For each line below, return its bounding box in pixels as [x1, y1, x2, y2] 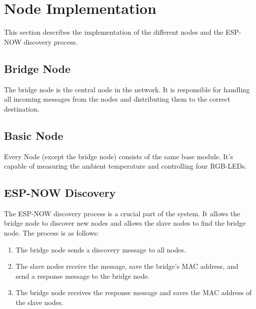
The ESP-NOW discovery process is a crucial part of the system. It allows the [4, 208, 240, 218]
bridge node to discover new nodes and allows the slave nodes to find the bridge [4, 218, 246, 228]
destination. [4, 103, 40, 114]
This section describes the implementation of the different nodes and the [4, 27, 223, 37]
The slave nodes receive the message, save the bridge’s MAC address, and [15, 261, 238, 271]
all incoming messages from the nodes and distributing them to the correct [4, 94, 230, 104]
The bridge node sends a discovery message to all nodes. [15, 244, 186, 254]
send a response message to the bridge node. [15, 270, 150, 281]
